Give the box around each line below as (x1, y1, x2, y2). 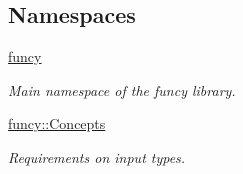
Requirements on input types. (8, 146, 186, 167)
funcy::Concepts (8, 113, 106, 134)
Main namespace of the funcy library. (8, 79, 236, 100)
